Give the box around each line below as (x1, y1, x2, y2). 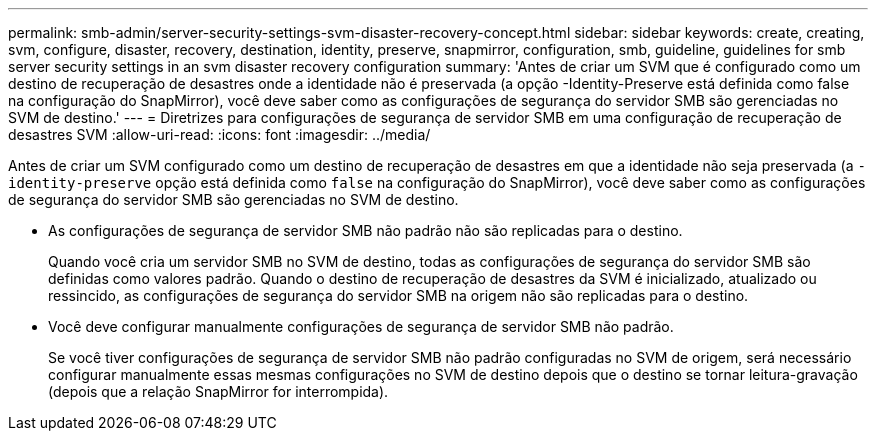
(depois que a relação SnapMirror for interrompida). (48, 383, 389, 400)
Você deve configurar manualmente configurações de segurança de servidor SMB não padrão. (48, 318, 674, 335)
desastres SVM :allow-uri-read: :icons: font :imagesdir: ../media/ (8, 126, 431, 143)
